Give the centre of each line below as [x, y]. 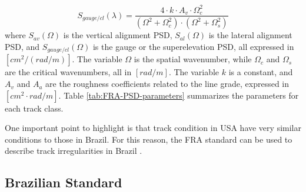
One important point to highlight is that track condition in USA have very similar [153, 128]
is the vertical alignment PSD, [118, 35]
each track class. [34, 108]
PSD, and [22, 46]
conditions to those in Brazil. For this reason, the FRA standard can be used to [149, 139]
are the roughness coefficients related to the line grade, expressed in [167, 84]
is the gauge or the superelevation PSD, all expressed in [193, 46]
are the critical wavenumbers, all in [68, 72]
